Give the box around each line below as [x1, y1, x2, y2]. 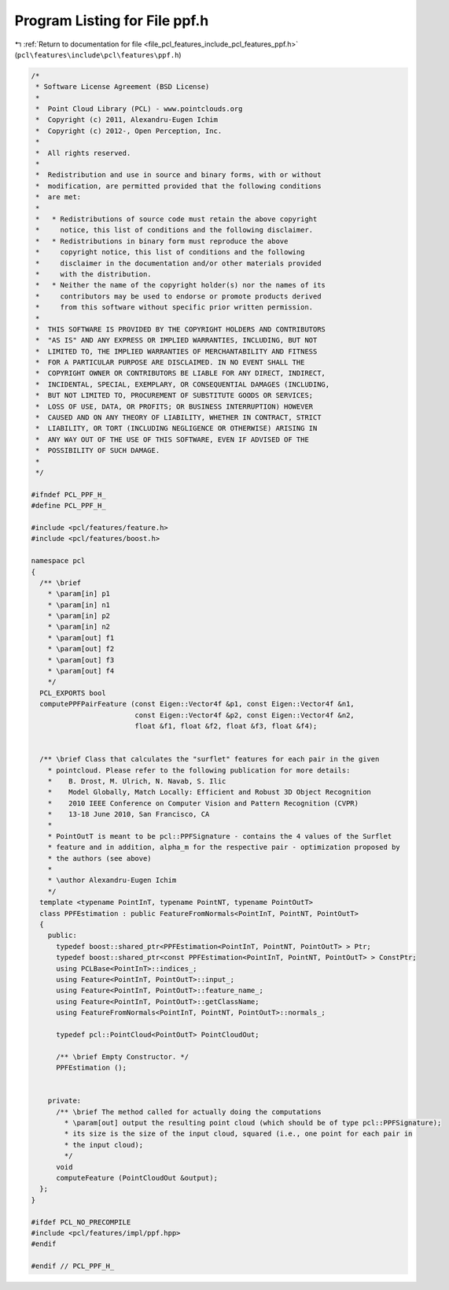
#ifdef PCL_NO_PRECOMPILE [31, 1218, 131, 1226]
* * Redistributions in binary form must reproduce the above [35, 236, 289, 246]
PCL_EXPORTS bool [39, 688, 106, 697]
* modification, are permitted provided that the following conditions [35, 181, 322, 191]
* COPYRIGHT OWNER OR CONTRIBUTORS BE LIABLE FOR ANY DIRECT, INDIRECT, [35, 369, 326, 378]
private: [47, 1096, 82, 1106]
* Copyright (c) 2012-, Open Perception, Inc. [35, 126, 223, 135]
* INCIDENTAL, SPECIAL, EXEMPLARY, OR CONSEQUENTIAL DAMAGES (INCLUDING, [35, 380, 330, 389]
